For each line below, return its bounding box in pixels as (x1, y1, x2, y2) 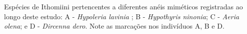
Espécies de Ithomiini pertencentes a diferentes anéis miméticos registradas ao (4, 1, 243, 11)
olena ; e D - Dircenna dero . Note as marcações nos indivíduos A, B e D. (4, 21, 224, 31)
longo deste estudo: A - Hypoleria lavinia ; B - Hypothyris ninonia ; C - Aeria (4, 11, 239, 21)
